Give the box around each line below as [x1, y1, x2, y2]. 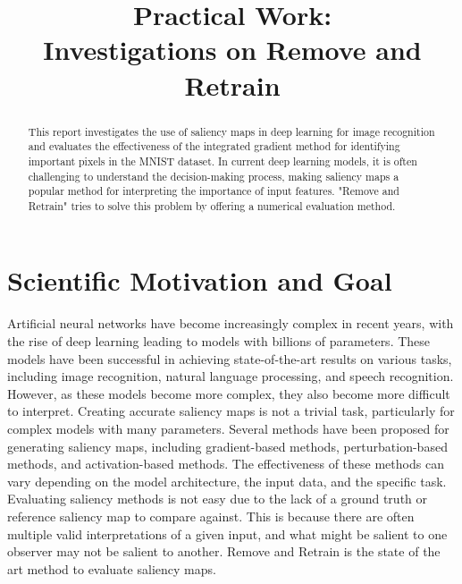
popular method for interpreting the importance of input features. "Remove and [28, 183, 399, 199]
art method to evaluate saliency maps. [7, 559, 216, 578]
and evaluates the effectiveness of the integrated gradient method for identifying [28, 139, 400, 154]
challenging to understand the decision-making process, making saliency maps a [28, 168, 399, 183]
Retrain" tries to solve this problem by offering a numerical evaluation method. [28, 198, 396, 213]
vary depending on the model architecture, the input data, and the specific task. [7, 471, 447, 490]
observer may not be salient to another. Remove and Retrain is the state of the [7, 542, 441, 561]
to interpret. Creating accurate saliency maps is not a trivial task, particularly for [7, 402, 455, 420]
